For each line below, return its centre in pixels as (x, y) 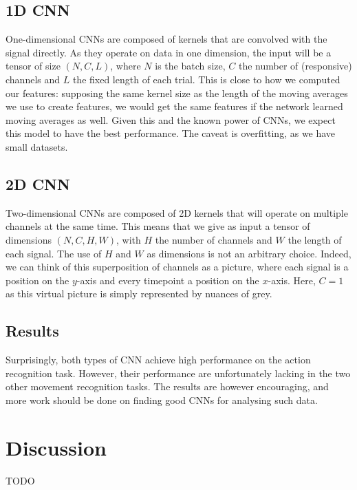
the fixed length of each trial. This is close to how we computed (206, 79)
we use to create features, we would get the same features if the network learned (174, 106)
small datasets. (37, 146)
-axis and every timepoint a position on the (168, 280)
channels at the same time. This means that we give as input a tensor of (158, 226)
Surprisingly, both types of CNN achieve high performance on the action (158, 360)
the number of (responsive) (295, 66)
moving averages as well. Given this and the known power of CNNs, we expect (171, 119)
